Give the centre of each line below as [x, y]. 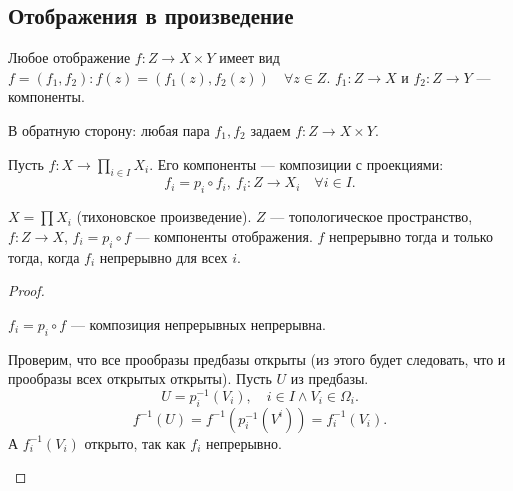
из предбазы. [329, 378]
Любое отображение [69, 57]
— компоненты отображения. [224, 235]
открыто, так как [135, 442]
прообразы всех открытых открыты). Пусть [140, 378]
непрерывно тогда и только [410, 235]
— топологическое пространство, [371, 216]
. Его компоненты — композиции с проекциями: [296, 163]
